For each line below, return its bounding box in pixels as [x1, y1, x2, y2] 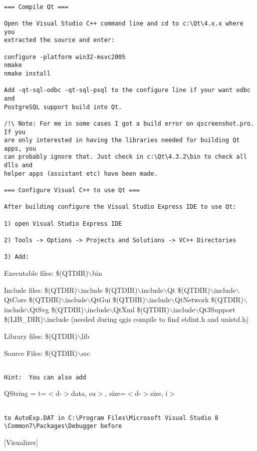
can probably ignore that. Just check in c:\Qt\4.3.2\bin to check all [4, 153, 247, 161]
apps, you [4, 145, 36, 152]
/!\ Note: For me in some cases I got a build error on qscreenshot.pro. [4, 120, 255, 127]
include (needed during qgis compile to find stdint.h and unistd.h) [47, 314, 249, 324]
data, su [71, 388, 96, 398]
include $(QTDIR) [81, 284, 138, 295]
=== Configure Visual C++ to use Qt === [4, 187, 140, 194]
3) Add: [4, 253, 29, 261]
